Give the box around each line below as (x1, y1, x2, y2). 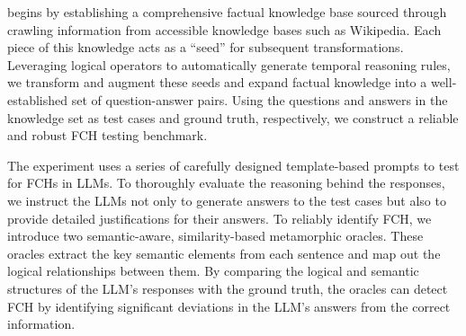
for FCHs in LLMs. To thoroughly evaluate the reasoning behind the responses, (7, 173, 445, 192)
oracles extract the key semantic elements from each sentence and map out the (7, 243, 441, 262)
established (7, 90, 68, 109)
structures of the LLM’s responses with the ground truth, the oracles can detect (7, 279, 448, 297)
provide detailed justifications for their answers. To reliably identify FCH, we (7, 208, 432, 227)
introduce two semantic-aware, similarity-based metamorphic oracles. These (7, 226, 424, 245)
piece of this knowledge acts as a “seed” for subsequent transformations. (7, 38, 404, 57)
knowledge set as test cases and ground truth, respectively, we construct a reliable (7, 108, 459, 127)
